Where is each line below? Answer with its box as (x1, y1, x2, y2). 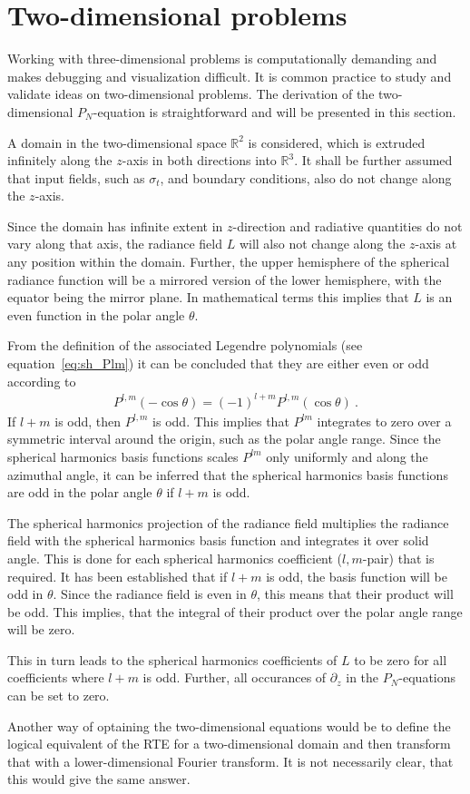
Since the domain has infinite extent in (7, 216, 223, 235)
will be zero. (7, 620, 75, 639)
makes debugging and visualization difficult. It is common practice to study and (7, 66, 452, 85)
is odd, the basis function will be (266, 566, 447, 585)
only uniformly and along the (266, 446, 428, 466)
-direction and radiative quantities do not (232, 216, 463, 235)
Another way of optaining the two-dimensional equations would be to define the (7, 716, 451, 735)
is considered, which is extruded (248, 132, 426, 152)
